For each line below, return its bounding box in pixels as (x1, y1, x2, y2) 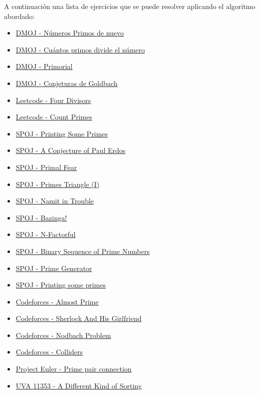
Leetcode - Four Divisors (15, 94, 91, 105)
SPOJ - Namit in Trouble (15, 195, 94, 206)
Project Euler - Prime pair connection (15, 363, 132, 374)
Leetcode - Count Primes (15, 111, 92, 122)
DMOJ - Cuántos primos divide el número (15, 44, 145, 54)
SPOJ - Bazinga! (15, 212, 67, 222)
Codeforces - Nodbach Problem (15, 329, 111, 340)
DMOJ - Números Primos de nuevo (15, 27, 124, 38)
